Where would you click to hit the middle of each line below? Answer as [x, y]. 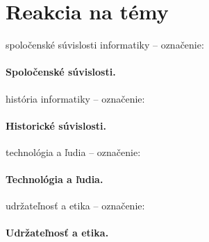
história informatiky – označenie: [75, 98]
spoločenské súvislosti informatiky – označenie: [105, 45]
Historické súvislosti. [56, 125]
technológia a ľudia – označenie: [73, 152]
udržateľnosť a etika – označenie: [75, 206]
